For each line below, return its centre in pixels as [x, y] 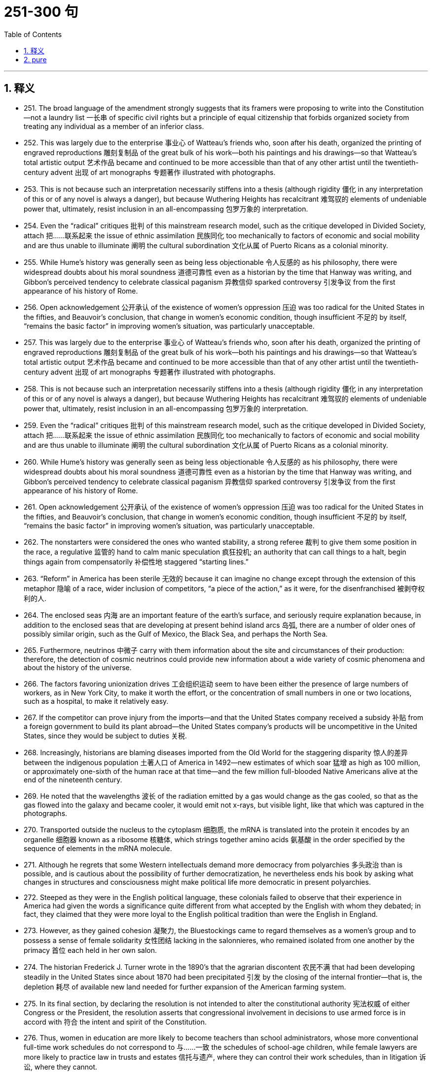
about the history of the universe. [78, 667]
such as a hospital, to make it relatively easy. [96, 701]
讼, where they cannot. [61, 1067]
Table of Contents [33, 34]
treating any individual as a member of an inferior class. [114, 126]
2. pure [35, 59]
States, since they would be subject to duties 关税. [106, 735]
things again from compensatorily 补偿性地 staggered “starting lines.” [136, 561]
